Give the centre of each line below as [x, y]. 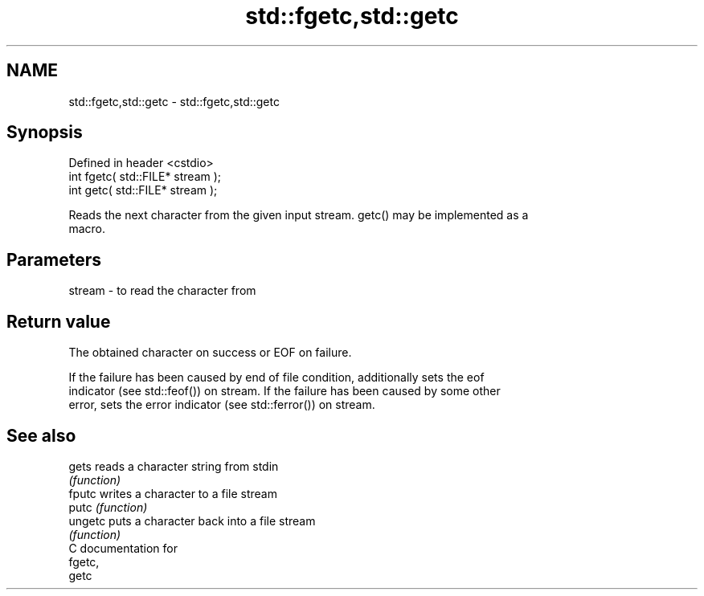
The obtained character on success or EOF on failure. [210, 353]
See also [41, 435]
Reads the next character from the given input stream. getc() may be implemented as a [299, 215]
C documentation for [123, 548]
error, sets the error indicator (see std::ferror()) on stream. [222, 405]
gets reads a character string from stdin [174, 466]
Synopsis [45, 133]
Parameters [54, 259]
